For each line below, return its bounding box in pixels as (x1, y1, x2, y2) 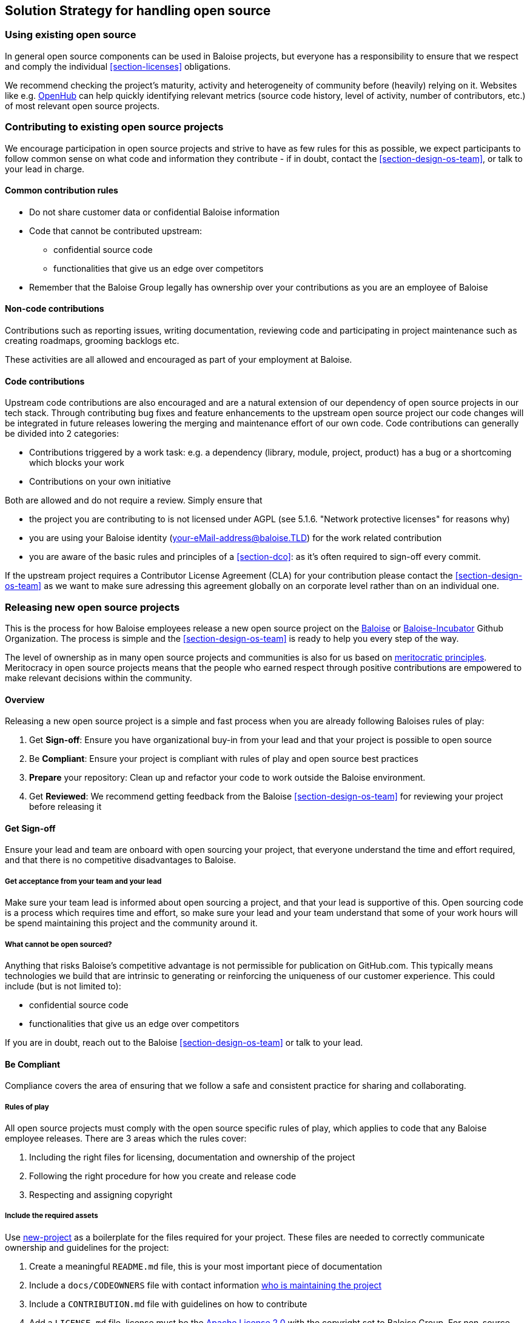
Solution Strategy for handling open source (5, 3, 271, 18)
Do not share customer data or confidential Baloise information (29, 206, 280, 217)
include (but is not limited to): (5, 980, 121, 991)
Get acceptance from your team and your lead (5, 877, 162, 886)
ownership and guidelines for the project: (5, 1242, 169, 1253)
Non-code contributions (5, 303, 104, 314)
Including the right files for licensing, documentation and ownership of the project (29, 1151, 355, 1162)
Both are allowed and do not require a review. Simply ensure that (5, 495, 263, 506)
